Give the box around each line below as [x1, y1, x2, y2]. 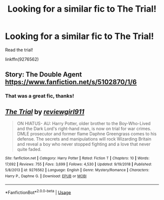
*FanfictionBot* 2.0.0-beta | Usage [5, 188, 71, 195]
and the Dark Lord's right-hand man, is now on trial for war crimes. [17, 126, 151, 132]
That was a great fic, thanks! [5, 92, 74, 99]
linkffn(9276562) [5, 56, 39, 62]
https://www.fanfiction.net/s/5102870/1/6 [5, 78, 137, 86]
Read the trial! [5, 47, 33, 53]
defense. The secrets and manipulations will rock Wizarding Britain [17, 136, 152, 142]
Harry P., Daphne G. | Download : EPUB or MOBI [5, 174, 87, 179]
